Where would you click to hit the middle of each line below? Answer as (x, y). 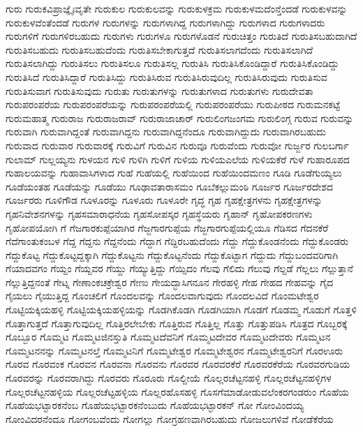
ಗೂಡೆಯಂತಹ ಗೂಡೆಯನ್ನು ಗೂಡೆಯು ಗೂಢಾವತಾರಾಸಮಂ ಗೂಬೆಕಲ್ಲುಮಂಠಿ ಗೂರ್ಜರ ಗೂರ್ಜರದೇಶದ (169, 186)
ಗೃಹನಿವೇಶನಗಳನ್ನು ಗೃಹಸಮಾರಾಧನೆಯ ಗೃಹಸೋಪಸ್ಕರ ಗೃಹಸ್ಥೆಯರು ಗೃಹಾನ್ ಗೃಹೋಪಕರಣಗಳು (159, 213)
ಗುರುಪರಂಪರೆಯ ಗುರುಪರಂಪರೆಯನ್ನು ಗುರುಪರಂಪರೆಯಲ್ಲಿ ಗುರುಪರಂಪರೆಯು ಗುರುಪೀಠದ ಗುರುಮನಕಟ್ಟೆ (173, 104)
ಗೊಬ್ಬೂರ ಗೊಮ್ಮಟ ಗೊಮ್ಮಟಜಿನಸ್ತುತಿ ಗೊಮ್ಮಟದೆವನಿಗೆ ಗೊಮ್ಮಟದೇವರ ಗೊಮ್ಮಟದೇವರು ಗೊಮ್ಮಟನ (168, 337)
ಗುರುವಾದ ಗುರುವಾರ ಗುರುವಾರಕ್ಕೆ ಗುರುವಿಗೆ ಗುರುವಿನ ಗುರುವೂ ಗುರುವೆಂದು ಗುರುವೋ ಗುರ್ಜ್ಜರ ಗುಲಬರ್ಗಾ (177, 145)
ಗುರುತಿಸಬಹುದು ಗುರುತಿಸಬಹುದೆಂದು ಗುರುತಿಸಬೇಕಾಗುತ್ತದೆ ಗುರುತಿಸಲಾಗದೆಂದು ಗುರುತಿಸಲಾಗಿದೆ (160, 49)
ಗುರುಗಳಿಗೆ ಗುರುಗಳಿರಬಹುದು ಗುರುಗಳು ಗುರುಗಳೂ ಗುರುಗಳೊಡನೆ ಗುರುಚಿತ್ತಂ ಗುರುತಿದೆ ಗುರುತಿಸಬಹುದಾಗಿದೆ (181, 36)
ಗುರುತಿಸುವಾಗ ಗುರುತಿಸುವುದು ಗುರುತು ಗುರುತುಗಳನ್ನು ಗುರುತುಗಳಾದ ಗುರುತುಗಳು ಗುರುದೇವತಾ (160, 90)
